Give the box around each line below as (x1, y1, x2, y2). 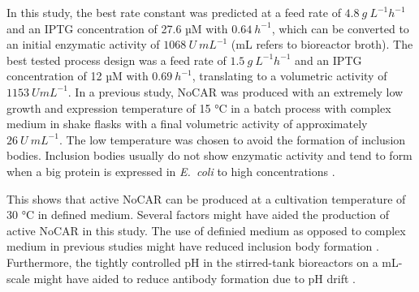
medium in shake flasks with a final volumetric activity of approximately (6, 115, 368, 132)
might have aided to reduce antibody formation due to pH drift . (33, 269, 356, 286)
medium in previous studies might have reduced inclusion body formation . (6, 238, 379, 255)
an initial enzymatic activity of (6, 36, 160, 53)
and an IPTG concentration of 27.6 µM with (6, 19, 228, 36)
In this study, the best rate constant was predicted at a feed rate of (6, 4, 341, 20)
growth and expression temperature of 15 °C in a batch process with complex (6, 99, 391, 116)
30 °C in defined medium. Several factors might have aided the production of (6, 206, 389, 223)
